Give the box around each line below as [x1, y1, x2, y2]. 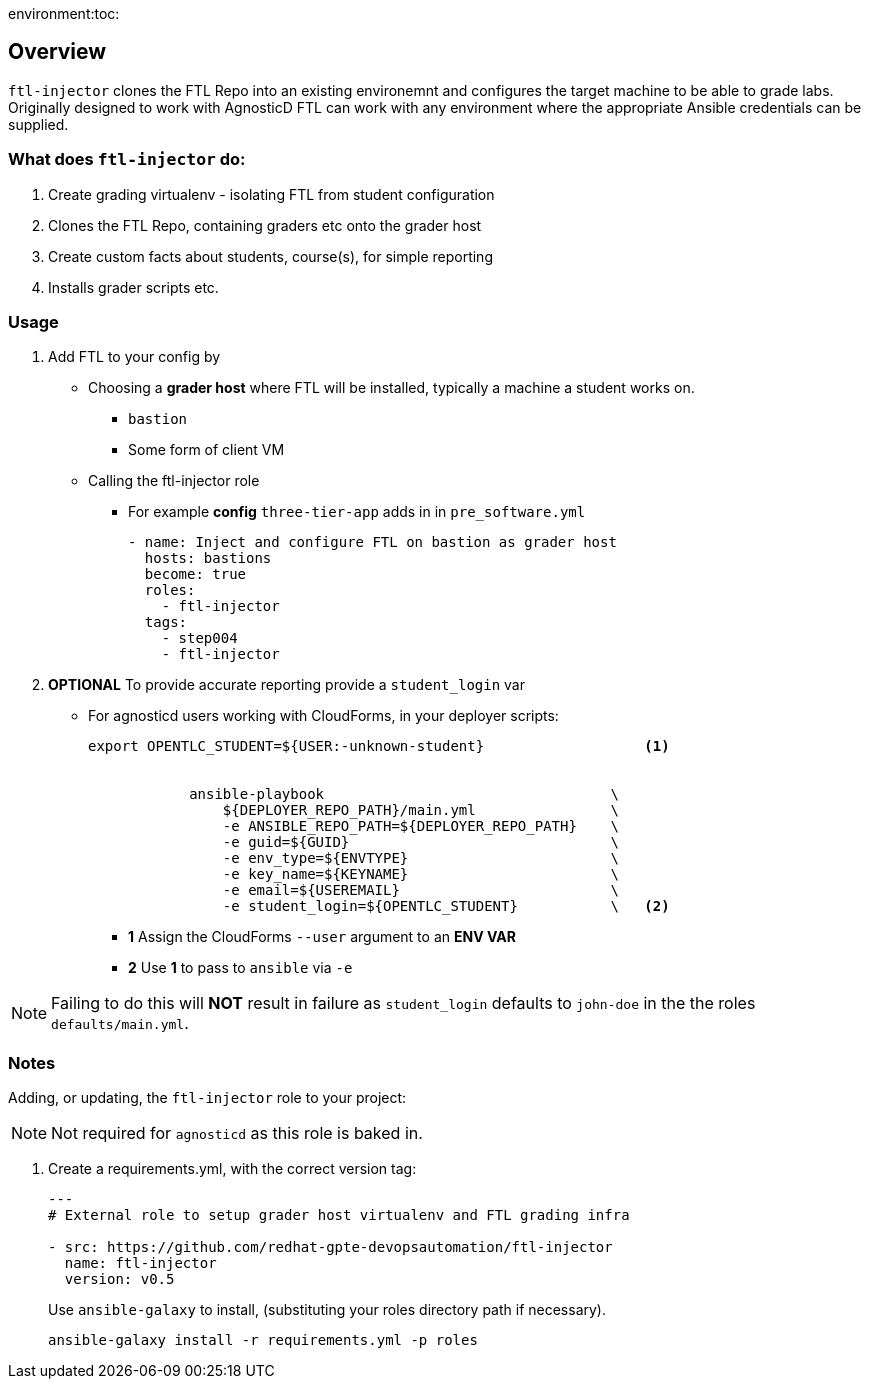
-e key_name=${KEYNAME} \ [222, 866, 620, 883]
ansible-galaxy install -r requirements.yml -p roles [48, 1332, 478, 1349]
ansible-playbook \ [189, 786, 620, 803]
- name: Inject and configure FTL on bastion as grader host [128, 534, 617, 551]
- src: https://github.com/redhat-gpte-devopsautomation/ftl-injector [48, 1239, 613, 1256]
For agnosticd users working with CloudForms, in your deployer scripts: [88, 707, 559, 725]
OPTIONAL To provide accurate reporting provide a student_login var [48, 676, 525, 694]
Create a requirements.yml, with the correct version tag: [48, 1160, 417, 1178]
